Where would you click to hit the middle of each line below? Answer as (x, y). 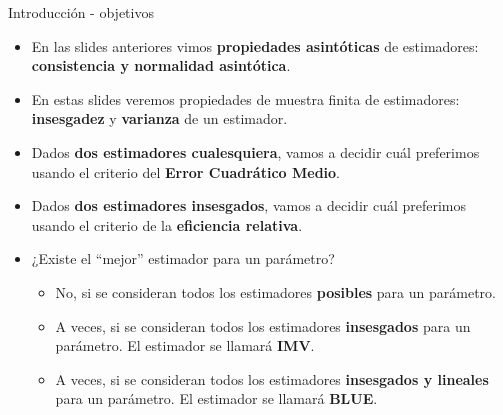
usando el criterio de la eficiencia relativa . (167, 224)
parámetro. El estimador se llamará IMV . (185, 345)
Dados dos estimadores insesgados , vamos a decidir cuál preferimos (249, 205)
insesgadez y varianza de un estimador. (159, 118)
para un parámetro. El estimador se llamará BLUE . (216, 398)
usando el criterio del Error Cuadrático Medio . (185, 171)
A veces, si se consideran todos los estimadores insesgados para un (263, 325)
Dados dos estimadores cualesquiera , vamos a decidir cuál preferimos (255, 151)
